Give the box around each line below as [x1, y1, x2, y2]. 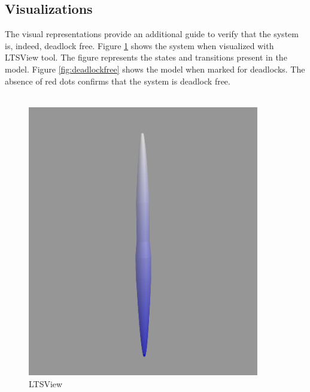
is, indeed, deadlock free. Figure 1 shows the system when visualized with [5, 39, 274, 52]
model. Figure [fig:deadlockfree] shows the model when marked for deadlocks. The [5, 62, 305, 75]
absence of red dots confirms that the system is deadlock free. [5, 74, 230, 87]
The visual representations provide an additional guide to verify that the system [5, 28, 299, 40]
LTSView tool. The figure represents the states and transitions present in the [5, 51, 287, 64]
